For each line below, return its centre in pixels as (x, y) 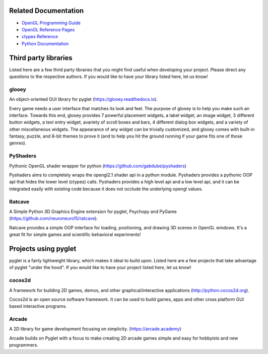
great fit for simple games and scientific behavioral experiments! (75, 235)
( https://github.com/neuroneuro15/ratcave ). (54, 218)
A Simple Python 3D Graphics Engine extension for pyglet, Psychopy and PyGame (93, 212)
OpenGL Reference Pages (48, 29)
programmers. (24, 345)
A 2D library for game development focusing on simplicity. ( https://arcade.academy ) (95, 329)
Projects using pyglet (43, 248)
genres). (18, 143)
